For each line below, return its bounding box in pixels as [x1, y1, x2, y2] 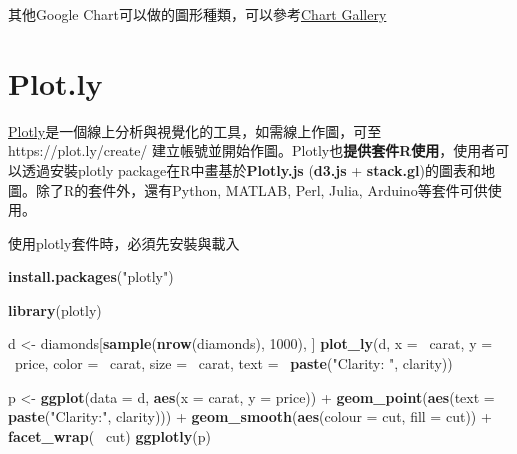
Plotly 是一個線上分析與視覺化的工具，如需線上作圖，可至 [8, 120, 382, 141]
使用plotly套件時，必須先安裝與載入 [8, 232, 240, 253]
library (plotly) [8, 299, 102, 320]
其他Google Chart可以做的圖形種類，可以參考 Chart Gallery [8, 4, 387, 24]
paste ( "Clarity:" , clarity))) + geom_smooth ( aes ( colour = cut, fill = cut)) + [8, 406, 492, 427]
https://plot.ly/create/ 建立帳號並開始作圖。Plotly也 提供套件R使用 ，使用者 [8, 140, 496, 161]
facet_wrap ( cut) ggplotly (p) [8, 425, 211, 446]
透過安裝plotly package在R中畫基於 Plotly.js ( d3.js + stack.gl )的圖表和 [21, 159, 481, 180]
